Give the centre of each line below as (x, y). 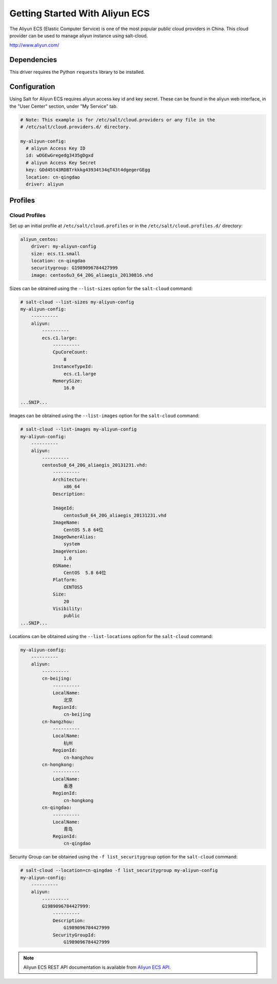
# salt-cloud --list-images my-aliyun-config (78, 429)
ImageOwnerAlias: (74, 537)
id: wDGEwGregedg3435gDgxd (60, 156)
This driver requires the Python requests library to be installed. (77, 72)
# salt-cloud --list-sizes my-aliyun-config (77, 302)
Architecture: (70, 479)
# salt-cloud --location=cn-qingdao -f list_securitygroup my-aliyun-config (119, 870)
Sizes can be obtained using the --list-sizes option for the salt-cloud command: (101, 288)
